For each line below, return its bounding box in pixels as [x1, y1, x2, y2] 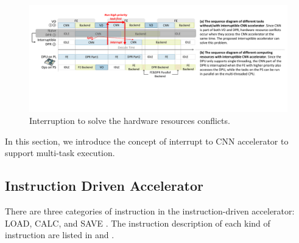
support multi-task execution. [5, 146, 115, 159]
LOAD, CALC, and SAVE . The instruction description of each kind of [5, 216, 270, 229]
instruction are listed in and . [5, 228, 114, 241]
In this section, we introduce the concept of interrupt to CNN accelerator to [5, 134, 289, 147]
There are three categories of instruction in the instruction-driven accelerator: [5, 204, 295, 217]
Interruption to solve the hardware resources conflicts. [29, 114, 230, 126]
